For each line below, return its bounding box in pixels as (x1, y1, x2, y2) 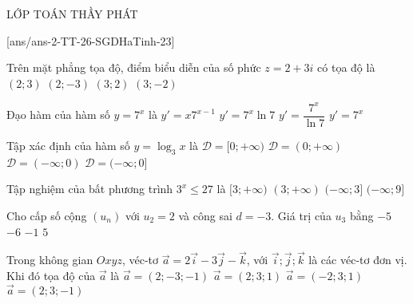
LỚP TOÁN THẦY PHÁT (6, 6, 138, 22)
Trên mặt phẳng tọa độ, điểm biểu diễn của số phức (6, 59, 261, 76)
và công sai (178, 207, 232, 223)
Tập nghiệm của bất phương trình (6, 180, 173, 197)
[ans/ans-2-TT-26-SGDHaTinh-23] (6, 32, 175, 49)
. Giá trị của (271, 207, 332, 223)
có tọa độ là (317, 59, 375, 76)
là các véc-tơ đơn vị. (308, 251, 407, 268)
